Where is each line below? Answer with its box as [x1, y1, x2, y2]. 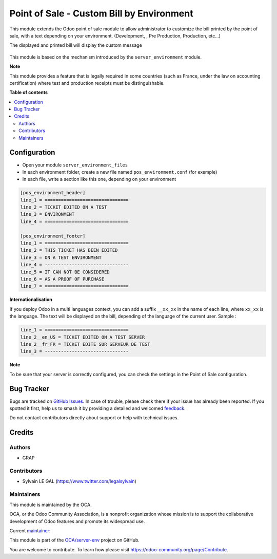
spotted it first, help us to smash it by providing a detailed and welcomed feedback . [9, 405, 186, 411]
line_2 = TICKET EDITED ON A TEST [20, 204, 107, 210]
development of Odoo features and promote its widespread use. [9, 518, 145, 524]
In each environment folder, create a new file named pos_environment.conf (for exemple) [22, 169, 217, 175]
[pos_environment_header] [20, 190, 86, 196]
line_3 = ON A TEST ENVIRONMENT [20, 254, 102, 260]
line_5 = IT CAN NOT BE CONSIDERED [20, 269, 110, 275]
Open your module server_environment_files [22, 162, 128, 168]
